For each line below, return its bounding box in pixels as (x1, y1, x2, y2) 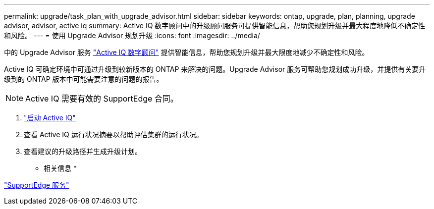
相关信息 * (44, 164, 77, 172)
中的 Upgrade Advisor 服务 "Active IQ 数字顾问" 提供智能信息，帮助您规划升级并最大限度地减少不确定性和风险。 (4, 48, 369, 56)
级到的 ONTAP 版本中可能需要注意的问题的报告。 (4, 75, 163, 83)
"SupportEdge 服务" (4, 181, 69, 189)
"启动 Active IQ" (24, 113, 76, 122)
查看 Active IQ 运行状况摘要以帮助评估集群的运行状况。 (24, 130, 203, 139)
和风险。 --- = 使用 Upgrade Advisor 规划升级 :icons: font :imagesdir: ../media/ (4, 31, 260, 40)
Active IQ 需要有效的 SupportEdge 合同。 (25, 94, 178, 104)
